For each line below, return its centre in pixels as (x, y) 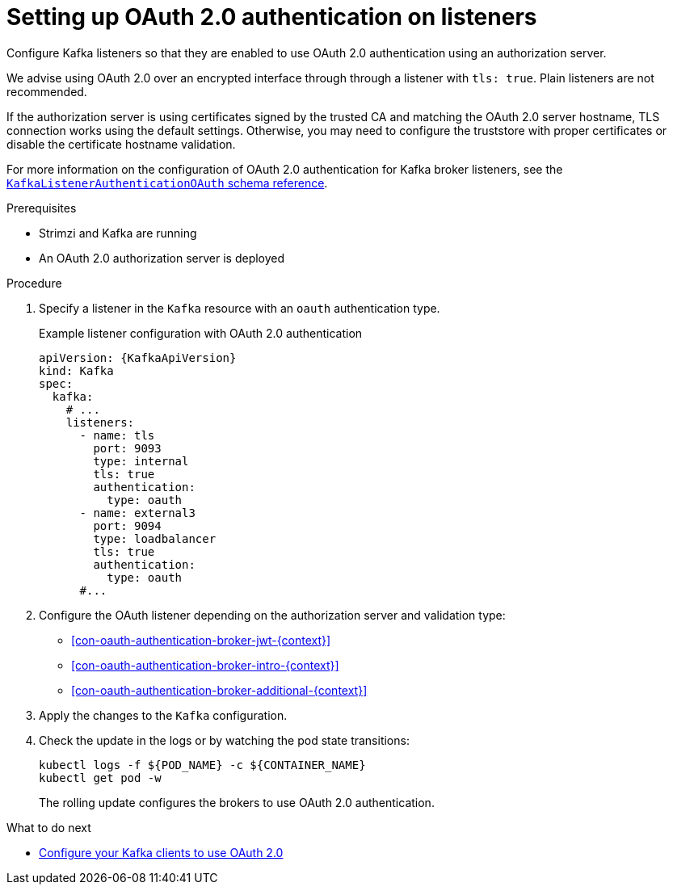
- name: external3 (137, 513)
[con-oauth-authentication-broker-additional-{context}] (219, 690)
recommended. (47, 91)
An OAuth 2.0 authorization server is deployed (162, 258)
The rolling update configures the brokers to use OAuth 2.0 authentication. (237, 802)
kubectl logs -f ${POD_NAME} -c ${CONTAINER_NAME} (202, 765)
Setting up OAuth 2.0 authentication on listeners (272, 17)
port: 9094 (127, 525)
